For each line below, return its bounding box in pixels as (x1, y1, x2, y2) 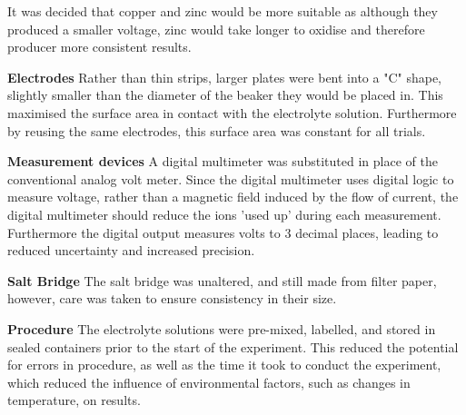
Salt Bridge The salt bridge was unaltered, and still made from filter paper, (7, 271, 437, 290)
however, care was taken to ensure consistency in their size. (7, 289, 337, 308)
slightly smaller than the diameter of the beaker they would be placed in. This (7, 85, 443, 104)
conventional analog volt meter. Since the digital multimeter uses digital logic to (7, 169, 454, 188)
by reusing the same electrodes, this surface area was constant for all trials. (7, 121, 426, 140)
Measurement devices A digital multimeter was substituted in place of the (7, 152, 438, 171)
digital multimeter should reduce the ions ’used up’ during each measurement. (7, 204, 441, 223)
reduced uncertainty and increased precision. (7, 241, 255, 260)
